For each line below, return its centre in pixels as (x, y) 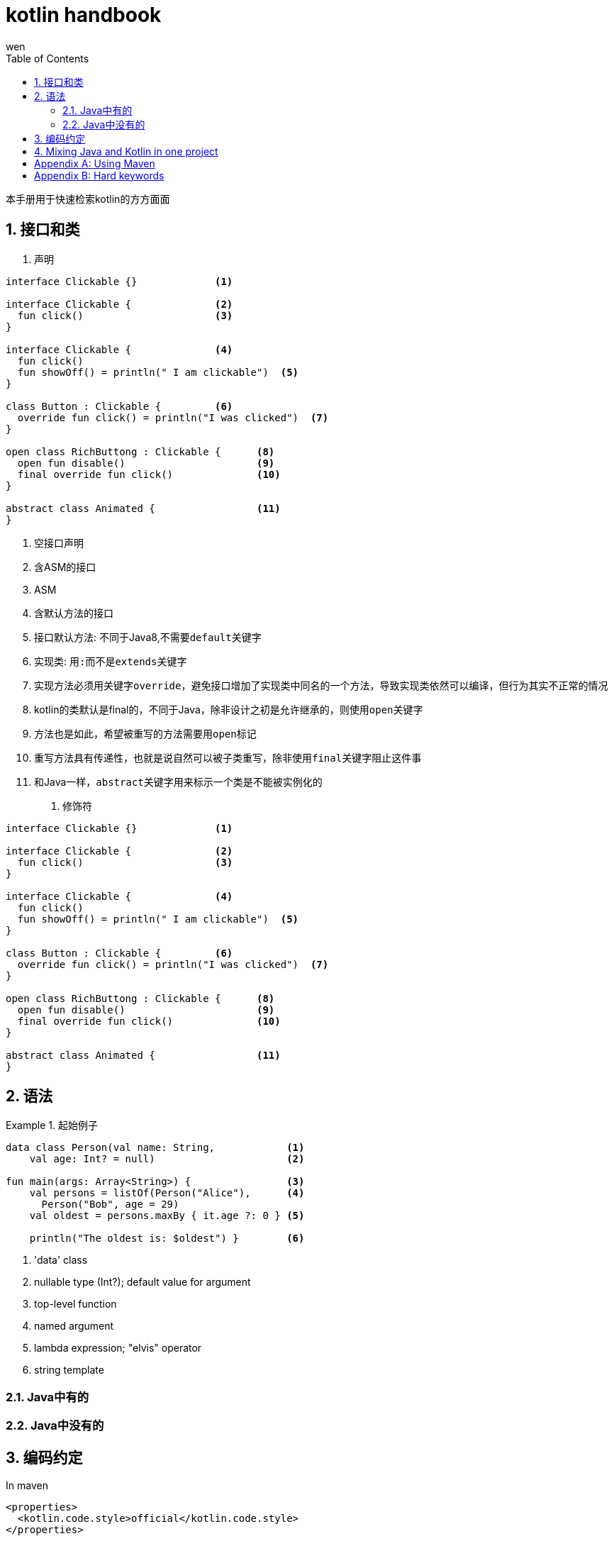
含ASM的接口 (65, 567)
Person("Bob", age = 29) (110, 1205)
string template (69, 1370)
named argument (74, 1326)
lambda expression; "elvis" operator (118, 1348)
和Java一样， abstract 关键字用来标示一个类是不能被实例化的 (178, 781)
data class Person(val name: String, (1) (155, 1148)
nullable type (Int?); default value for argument (143, 1282)
